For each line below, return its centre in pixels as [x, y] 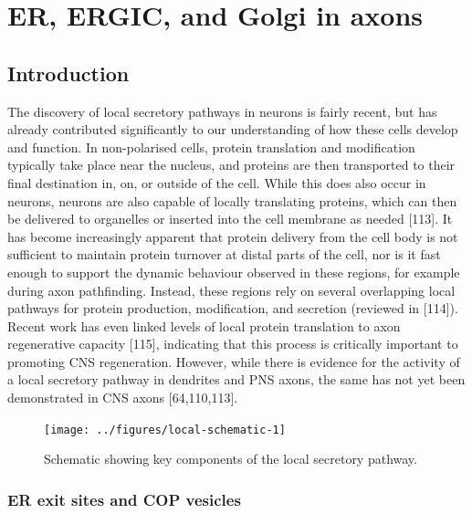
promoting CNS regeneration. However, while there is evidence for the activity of [234, 361]
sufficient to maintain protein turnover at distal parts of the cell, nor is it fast [224, 254]
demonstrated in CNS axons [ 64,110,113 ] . [123, 398]
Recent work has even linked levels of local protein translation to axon [204, 325]
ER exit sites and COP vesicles [124, 499]
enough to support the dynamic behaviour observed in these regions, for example [234, 272]
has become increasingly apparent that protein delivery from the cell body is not [233, 236]
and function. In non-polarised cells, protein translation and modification [211, 147]
